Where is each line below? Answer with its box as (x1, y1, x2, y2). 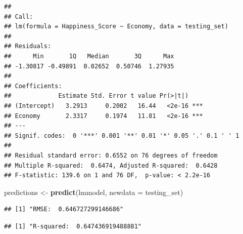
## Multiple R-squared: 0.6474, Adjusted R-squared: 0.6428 (4, 162, 218, 169)
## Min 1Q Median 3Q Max (4, 52, 174, 60)
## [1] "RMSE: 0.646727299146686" (4, 206, 124, 213)
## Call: (4, 13, 33, 20)
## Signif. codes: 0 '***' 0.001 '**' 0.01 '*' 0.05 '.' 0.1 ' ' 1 (4, 132, 239, 139)
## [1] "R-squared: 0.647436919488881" (4, 222, 142, 230)
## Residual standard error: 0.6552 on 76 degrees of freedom (4, 151, 218, 159)
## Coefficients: (4, 82, 62, 90)
